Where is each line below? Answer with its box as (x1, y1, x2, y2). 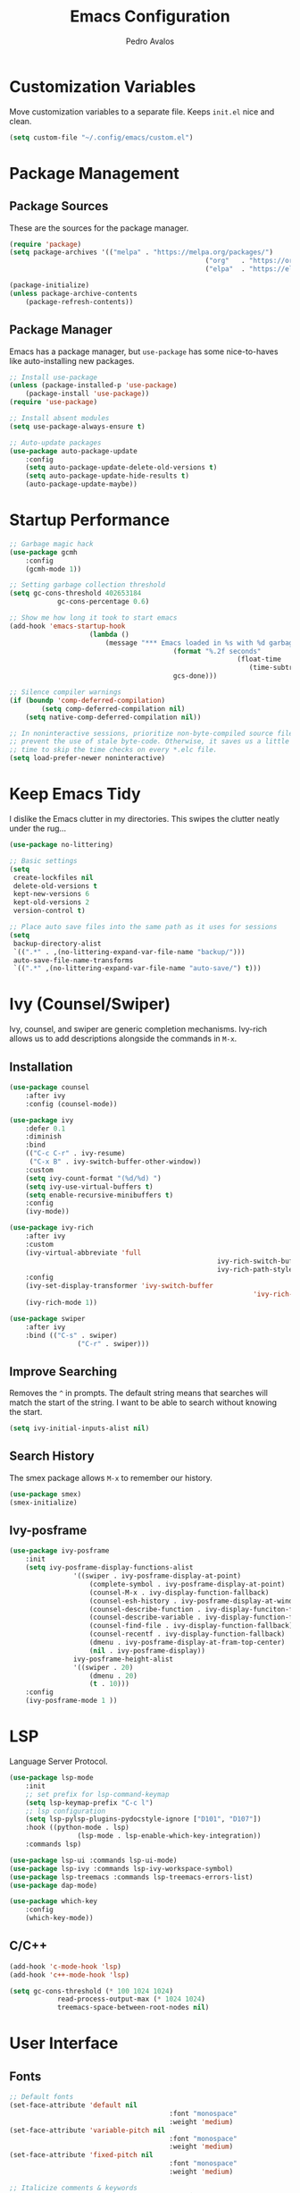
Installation (9, 1059, 73, 1074)
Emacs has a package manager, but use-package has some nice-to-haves (9, 346, 279, 357)
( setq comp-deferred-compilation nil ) (41, 704, 186, 713)
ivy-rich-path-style (217, 1265, 294, 1274)
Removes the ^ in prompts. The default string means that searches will (9, 1388, 268, 1399)
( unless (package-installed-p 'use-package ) (9, 381, 178, 390)
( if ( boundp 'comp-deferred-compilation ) (9, 696, 166, 705)
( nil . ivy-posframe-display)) (88, 1646, 205, 1655)
